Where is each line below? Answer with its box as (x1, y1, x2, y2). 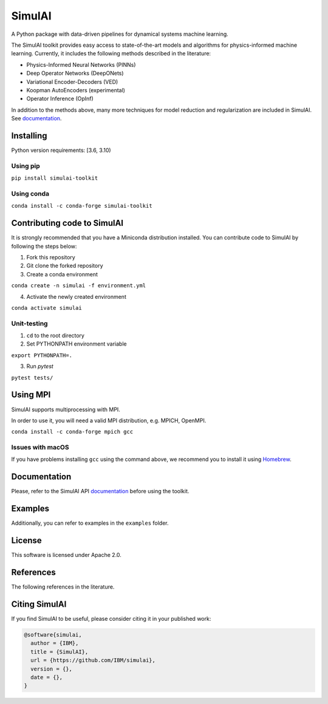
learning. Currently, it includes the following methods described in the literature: (11, 50, 211, 57)
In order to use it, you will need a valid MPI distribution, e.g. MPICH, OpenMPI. (11, 417, 207, 424)
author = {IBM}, (30, 640, 79, 647)
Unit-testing (11, 319, 48, 327)
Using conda (11, 189, 50, 197)
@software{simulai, (24, 631, 82, 638)
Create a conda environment (26, 270, 98, 278)
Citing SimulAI (11, 599, 67, 609)
